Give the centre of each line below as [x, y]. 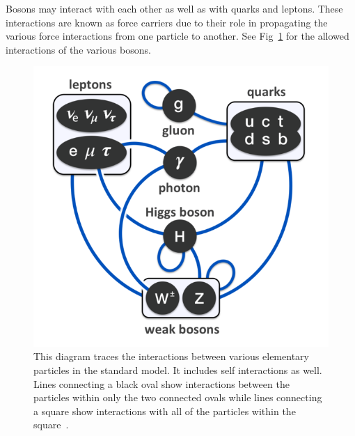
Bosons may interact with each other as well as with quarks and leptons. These [174, 8]
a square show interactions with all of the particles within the [165, 411]
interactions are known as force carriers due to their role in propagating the [167, 22]
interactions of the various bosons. [78, 49]
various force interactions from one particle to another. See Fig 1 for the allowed [177, 36]
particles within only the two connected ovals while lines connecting [178, 397]
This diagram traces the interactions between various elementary [171, 356]
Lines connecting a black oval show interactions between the [161, 383]
